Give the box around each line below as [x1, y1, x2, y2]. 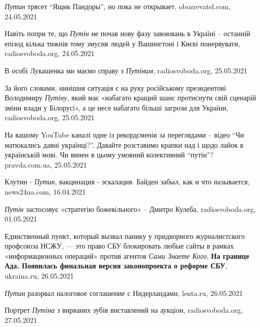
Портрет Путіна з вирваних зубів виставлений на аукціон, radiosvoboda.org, [5, 305, 243, 315]
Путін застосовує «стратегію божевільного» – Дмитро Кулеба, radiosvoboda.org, [5, 203, 256, 214]
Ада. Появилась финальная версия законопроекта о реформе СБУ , [5, 260, 227, 271]
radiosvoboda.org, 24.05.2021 [5, 48, 95, 59]
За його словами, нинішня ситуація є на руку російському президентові [5, 82, 226, 93]
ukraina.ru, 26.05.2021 [5, 270, 74, 281]
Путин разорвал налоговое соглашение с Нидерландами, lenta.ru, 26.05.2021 [5, 287, 243, 298]
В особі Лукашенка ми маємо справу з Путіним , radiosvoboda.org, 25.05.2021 [5, 65, 248, 75]
